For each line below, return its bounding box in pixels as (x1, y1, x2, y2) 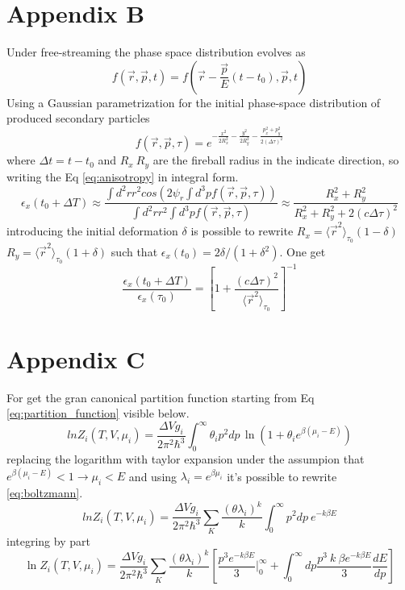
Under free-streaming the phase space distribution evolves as (6, 44, 306, 60)
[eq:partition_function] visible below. (6, 405, 190, 422)
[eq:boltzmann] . (6, 484, 83, 501)
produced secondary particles (6, 110, 150, 127)
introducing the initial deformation (6, 222, 178, 239)
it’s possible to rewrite (227, 467, 337, 484)
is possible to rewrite (190, 222, 294, 239)
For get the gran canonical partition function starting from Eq (6, 388, 315, 405)
